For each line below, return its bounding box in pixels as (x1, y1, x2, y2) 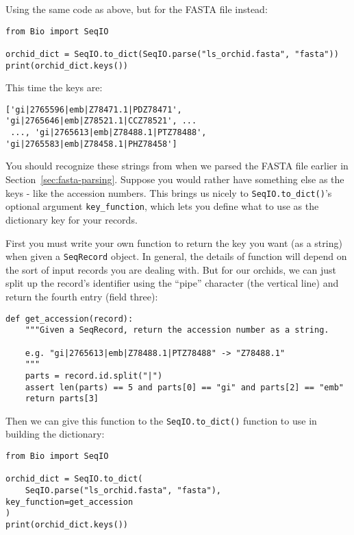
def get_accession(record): (5, 313, 134, 324)
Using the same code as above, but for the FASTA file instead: (5, 2, 268, 16)
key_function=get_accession (5, 497, 134, 507)
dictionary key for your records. (5, 212, 138, 226)
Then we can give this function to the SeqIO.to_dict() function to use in (5, 413, 317, 427)
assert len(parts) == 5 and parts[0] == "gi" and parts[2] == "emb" (25, 382, 344, 392)
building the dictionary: (5, 427, 105, 441)
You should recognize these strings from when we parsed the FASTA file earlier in (5, 158, 349, 173)
